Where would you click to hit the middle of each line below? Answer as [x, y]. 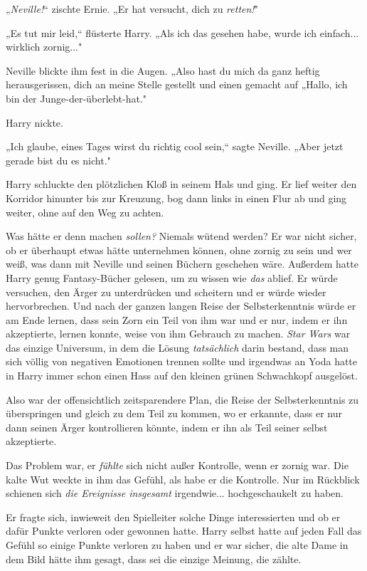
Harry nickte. [34, 122]
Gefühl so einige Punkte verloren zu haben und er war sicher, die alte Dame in [177, 545]
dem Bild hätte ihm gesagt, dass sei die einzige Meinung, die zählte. [154, 559]
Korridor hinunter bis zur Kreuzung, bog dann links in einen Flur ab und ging [176, 198]
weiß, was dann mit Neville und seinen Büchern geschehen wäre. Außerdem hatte [182, 264]
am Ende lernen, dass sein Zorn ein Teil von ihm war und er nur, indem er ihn [177, 319]
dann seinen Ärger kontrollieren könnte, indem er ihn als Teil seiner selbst [167, 427]
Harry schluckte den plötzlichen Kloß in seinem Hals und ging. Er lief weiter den [181, 184]
